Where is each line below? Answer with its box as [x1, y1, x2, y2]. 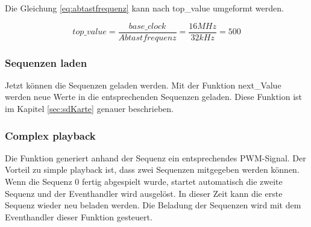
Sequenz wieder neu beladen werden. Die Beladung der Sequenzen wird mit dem [5, 199, 301, 211]
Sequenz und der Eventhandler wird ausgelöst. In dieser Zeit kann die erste [5, 187, 283, 199]
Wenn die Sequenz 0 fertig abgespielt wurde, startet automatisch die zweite [5, 175, 283, 188]
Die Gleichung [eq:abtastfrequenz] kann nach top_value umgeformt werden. [5, 2, 284, 14]
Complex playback [5, 128, 96, 143]
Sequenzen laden [5, 55, 87, 70]
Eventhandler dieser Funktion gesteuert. [5, 210, 152, 223]
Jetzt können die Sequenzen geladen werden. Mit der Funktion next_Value [5, 78, 281, 91]
